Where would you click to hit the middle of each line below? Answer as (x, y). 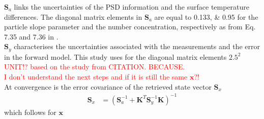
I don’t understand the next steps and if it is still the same (96, 77)
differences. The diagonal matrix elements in (73, 16)
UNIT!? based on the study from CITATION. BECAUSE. (95, 67)
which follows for (30, 112)
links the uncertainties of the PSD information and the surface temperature (132, 7)
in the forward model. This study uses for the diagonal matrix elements (115, 56)
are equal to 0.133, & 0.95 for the (206, 16)
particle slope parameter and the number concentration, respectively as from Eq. (130, 27)
